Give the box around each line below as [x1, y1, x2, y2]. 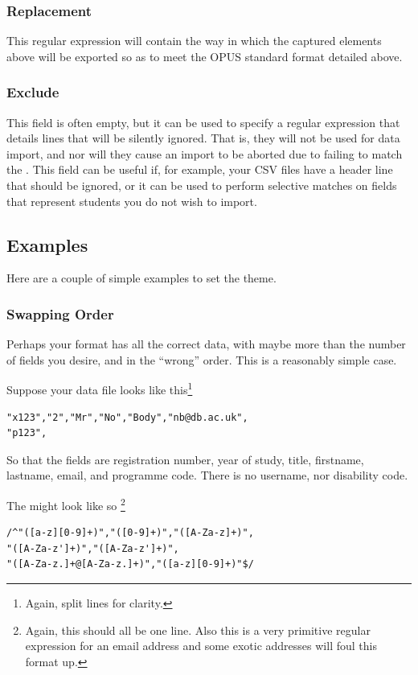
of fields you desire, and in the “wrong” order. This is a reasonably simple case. [6, 351, 397, 368]
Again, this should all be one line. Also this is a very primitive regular [25, 621, 371, 638]
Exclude [6, 82, 59, 102]
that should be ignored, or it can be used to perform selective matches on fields [6, 177, 397, 193]
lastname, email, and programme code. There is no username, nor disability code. [6, 467, 408, 484]
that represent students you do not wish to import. [6, 192, 257, 209]
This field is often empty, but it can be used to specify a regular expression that [6, 113, 400, 130]
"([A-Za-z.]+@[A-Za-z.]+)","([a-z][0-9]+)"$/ [6, 558, 254, 570]
